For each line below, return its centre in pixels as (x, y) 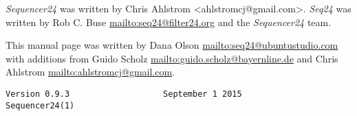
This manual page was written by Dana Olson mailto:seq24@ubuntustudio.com (172, 45)
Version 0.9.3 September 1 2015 (124, 94)
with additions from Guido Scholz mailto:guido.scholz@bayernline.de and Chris (172, 58)
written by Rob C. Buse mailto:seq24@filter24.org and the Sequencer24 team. (169, 22)
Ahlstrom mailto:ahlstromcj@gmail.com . (90, 72)
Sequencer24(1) (40, 105)
